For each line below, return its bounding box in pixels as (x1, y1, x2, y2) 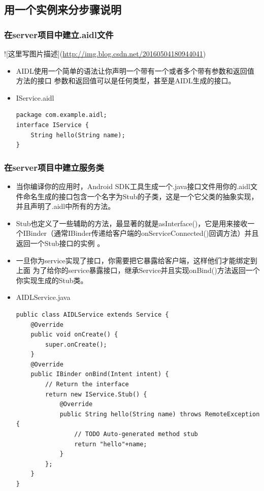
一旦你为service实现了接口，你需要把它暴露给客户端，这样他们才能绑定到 (16, 255, 257, 265)
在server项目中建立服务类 (4, 161, 104, 173)
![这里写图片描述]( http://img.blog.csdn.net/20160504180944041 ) (4, 48, 206, 58)
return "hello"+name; (74, 440, 147, 448)
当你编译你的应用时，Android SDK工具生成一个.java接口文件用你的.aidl (16, 180, 250, 191)
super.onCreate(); (45, 341, 107, 348)
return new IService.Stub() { (45, 390, 147, 398)
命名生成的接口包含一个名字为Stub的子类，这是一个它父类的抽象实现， (23, 191, 258, 201)
